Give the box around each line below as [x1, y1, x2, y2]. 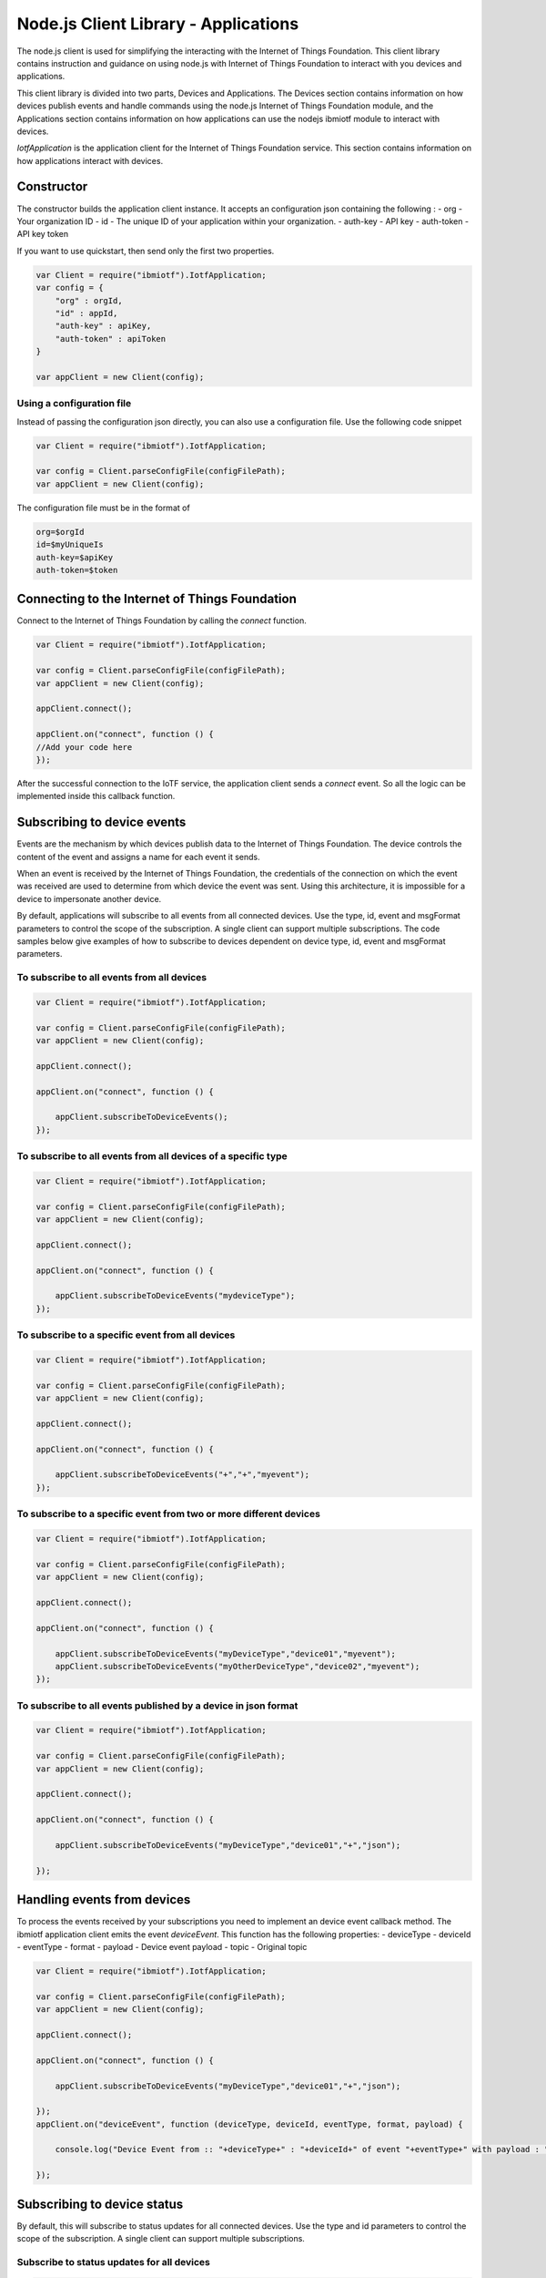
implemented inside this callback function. [16, 791, 176, 802]
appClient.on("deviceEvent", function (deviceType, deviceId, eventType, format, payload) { [35, 2119, 463, 2129]
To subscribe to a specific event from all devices [16, 1329, 236, 1341]
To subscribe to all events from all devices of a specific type [16, 1150, 288, 1163]
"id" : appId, [55, 308, 118, 318]
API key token [16, 229, 69, 240]
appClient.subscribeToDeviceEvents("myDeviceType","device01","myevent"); [55, 1648, 396, 1658]
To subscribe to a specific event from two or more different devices [16, 1508, 320, 1521]
